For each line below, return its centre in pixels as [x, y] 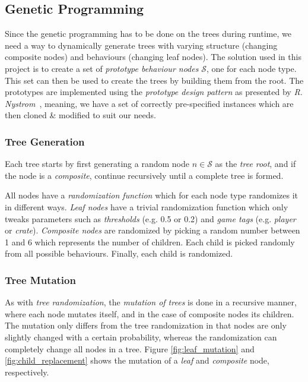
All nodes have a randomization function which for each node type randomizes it [151, 195]
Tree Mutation [40, 280]
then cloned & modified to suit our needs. [80, 115]
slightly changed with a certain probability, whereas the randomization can [141, 337]
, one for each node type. [251, 68]
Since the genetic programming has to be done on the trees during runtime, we [148, 34]
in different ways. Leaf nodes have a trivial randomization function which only [147, 206]
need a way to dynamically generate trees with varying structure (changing [141, 45]
